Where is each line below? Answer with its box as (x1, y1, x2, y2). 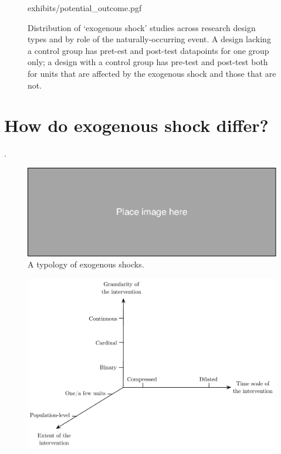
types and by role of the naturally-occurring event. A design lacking (28, 33, 271, 45)
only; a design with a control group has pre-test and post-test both (28, 56, 268, 68)
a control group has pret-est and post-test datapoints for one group (28, 44, 269, 56)
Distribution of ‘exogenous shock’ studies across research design (28, 21, 256, 33)
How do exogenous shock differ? (4, 113, 269, 137)
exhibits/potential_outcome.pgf (28, 2, 142, 13)
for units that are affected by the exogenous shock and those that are (28, 67, 276, 79)
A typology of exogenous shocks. (28, 258, 144, 270)
